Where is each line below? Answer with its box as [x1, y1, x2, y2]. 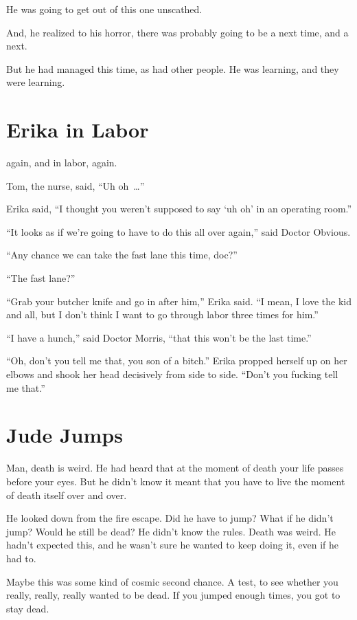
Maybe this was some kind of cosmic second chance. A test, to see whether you [6, 574, 338, 588]
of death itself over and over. [6, 487, 127, 502]
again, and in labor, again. [6, 155, 117, 170]
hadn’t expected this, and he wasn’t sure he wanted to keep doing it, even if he [6, 538, 339, 552]
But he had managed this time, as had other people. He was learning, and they [6, 61, 339, 76]
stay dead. [6, 601, 49, 615]
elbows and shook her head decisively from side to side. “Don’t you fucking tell [6, 367, 338, 381]
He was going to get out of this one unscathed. [6, 2, 203, 16]
